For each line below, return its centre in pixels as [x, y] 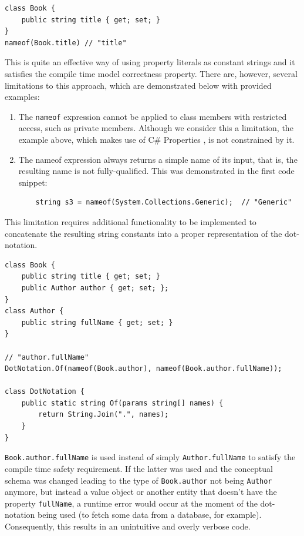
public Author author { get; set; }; [95, 288]
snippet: [33, 182]
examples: [22, 97]
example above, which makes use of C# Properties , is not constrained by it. [156, 139]
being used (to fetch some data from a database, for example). [150, 515]
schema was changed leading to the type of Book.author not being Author [139, 480]
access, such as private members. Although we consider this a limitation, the [156, 128]
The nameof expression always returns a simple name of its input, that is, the [158, 159]
